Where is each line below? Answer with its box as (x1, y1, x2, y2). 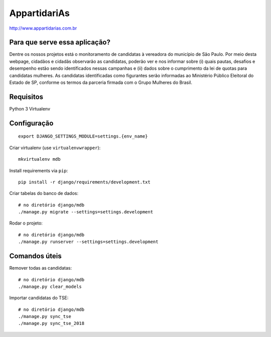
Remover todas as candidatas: (9, 265, 72, 271)
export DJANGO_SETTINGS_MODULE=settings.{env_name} (18, 134, 148, 139)
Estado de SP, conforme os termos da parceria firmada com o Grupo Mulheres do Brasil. (9, 79, 193, 85)
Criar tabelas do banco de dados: (9, 190, 79, 196)
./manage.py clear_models (18, 284, 82, 289)
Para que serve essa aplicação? (9, 38, 110, 47)
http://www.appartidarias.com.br (9, 25, 77, 31)
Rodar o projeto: (9, 220, 43, 226)
